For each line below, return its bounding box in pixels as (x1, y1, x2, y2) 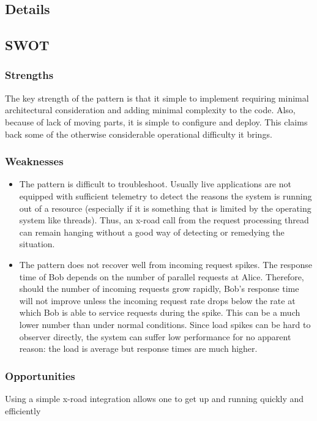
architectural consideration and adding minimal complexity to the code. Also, (5, 103, 296, 116)
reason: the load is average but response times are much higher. (19, 342, 258, 355)
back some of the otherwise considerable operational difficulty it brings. (5, 127, 272, 140)
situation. (19, 237, 55, 250)
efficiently (5, 404, 41, 417)
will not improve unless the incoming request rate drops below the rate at (19, 294, 296, 307)
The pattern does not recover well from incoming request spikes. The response (19, 258, 312, 270)
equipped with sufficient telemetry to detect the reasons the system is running (19, 189, 312, 202)
